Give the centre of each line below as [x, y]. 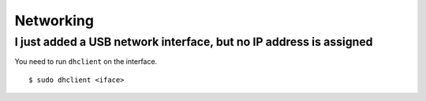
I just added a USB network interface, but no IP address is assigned [194, 42]
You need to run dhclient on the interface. [86, 62]
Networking [54, 21]
